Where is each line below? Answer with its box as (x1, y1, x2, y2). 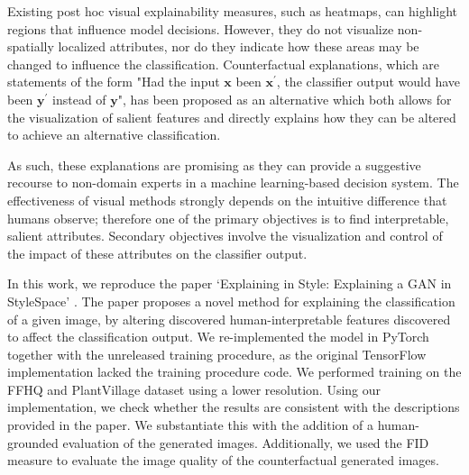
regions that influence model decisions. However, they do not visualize (7, 19, 394, 38)
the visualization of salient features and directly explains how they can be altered (7, 107, 456, 126)
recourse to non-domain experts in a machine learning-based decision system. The (7, 173, 459, 192)
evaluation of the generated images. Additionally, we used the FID (62, 433, 429, 452)
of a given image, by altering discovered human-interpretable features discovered (7, 309, 451, 328)
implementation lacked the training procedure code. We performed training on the (7, 362, 462, 381)
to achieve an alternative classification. (7, 125, 221, 144)
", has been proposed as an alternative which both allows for (117, 89, 452, 108)
